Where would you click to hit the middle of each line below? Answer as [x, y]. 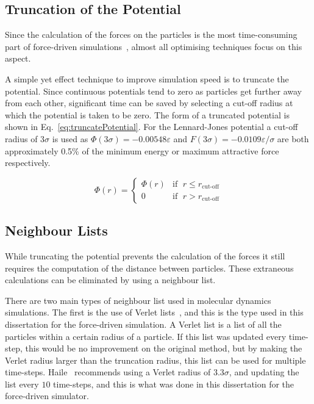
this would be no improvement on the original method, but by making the [164, 348]
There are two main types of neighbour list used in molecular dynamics [138, 300]
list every [22, 384]
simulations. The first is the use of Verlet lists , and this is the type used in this [154, 312]
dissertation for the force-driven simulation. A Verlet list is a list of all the [143, 324]
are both [293, 138]
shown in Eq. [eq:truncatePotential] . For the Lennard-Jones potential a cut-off [152, 127]
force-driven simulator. [47, 396]
